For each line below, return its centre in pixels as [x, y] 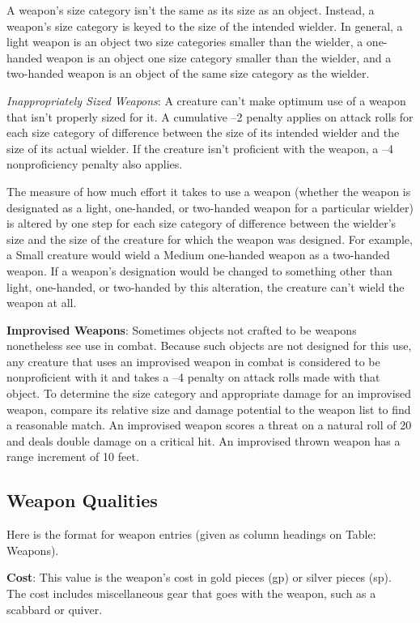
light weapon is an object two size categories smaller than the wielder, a [185, 42]
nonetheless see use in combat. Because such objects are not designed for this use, [209, 346]
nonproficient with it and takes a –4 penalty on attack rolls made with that [193, 377]
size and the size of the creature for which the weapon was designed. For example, [210, 239]
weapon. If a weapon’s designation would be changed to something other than [199, 270]
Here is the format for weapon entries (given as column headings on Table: [191, 534]
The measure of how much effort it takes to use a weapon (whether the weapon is [209, 191]
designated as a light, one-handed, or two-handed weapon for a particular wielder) [210, 207]
